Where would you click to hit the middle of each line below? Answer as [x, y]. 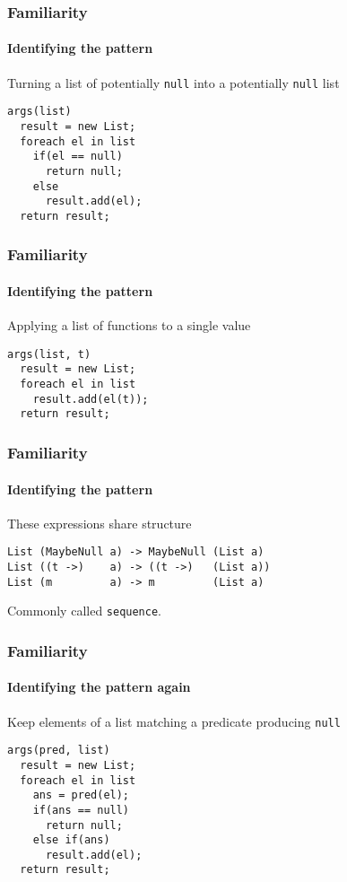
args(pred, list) [59, 751]
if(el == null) [78, 157]
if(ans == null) [81, 810]
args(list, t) [49, 354]
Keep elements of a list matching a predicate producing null [174, 721]
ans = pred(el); [81, 795]
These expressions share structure [100, 523]
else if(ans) [71, 840]
